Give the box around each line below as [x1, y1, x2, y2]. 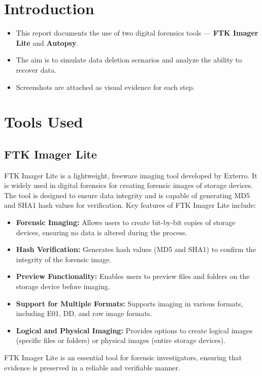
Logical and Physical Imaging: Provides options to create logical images [16, 325, 252, 335]
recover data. [16, 64, 56, 75]
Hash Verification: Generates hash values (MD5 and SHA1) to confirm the [16, 244, 256, 255]
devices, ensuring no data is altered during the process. [16, 227, 187, 237]
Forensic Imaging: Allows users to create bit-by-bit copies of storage [16, 217, 236, 228]
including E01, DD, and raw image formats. [16, 308, 152, 319]
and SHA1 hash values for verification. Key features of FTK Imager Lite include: [4, 200, 256, 210]
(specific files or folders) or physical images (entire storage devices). [16, 335, 225, 346]
